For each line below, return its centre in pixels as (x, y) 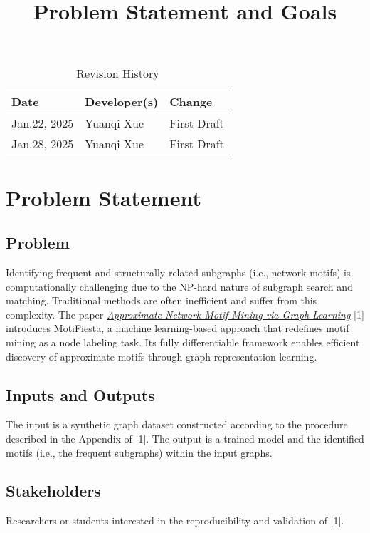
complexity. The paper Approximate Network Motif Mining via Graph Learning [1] (185, 314)
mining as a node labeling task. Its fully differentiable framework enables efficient (183, 342)
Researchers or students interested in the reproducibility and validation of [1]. (175, 521)
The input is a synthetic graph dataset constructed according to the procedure (177, 424)
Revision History (118, 73)
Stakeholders (53, 491)
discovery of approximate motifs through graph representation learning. (162, 356)
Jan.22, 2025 (43, 123)
